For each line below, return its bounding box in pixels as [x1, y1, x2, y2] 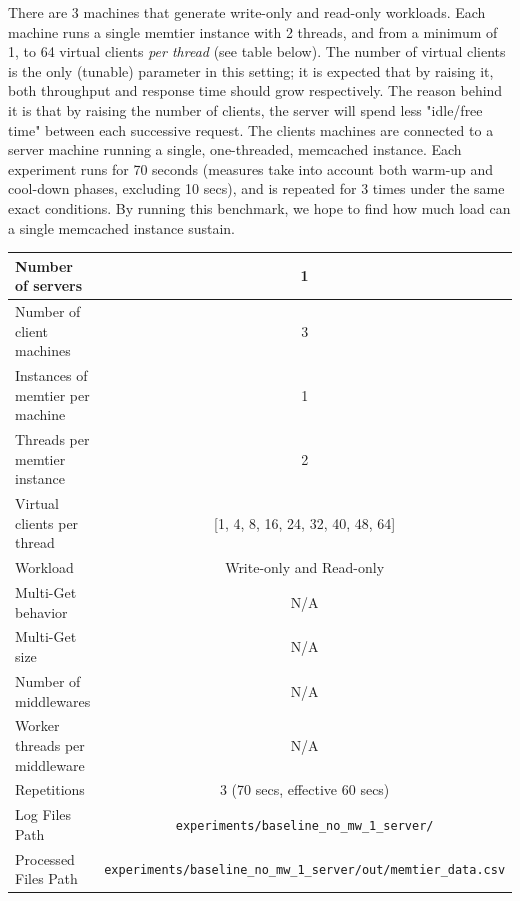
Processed [15, 848, 75, 869]
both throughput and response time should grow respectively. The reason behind [8, 80, 503, 101]
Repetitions [15, 779, 85, 800]
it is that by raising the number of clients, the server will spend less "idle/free [8, 99, 483, 120]
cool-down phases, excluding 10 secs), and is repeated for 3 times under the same [8, 178, 505, 199]
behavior [15, 601, 68, 622]
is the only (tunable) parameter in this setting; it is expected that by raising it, [8, 60, 494, 81]
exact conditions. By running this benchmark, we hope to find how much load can [8, 197, 511, 218]
